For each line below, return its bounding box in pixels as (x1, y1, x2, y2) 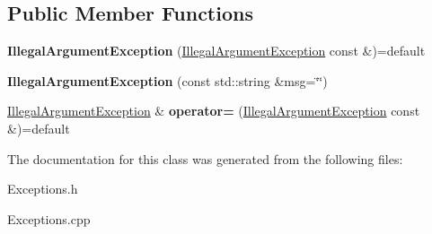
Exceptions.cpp (7, 209, 91, 228)
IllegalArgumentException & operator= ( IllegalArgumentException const (7, 101, 420, 120)
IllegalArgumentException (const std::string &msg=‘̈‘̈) (7, 71, 328, 90)
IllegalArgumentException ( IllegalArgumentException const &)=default (7, 41, 426, 60)
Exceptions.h (7, 179, 78, 198)
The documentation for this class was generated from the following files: (7, 149, 403, 168)
